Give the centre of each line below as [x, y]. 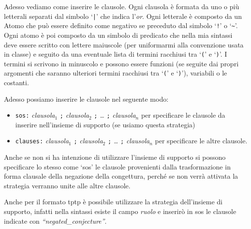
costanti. [16, 82]
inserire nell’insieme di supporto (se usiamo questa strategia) [105, 124]
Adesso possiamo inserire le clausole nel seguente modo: [86, 99]
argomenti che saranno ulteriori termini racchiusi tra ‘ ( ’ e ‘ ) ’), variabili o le [116, 73]
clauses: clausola [42, 141]
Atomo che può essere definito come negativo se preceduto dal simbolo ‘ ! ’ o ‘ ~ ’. [121, 25]
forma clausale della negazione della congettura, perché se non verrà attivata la [121, 176]
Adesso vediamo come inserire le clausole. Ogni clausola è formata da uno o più [122, 6]
